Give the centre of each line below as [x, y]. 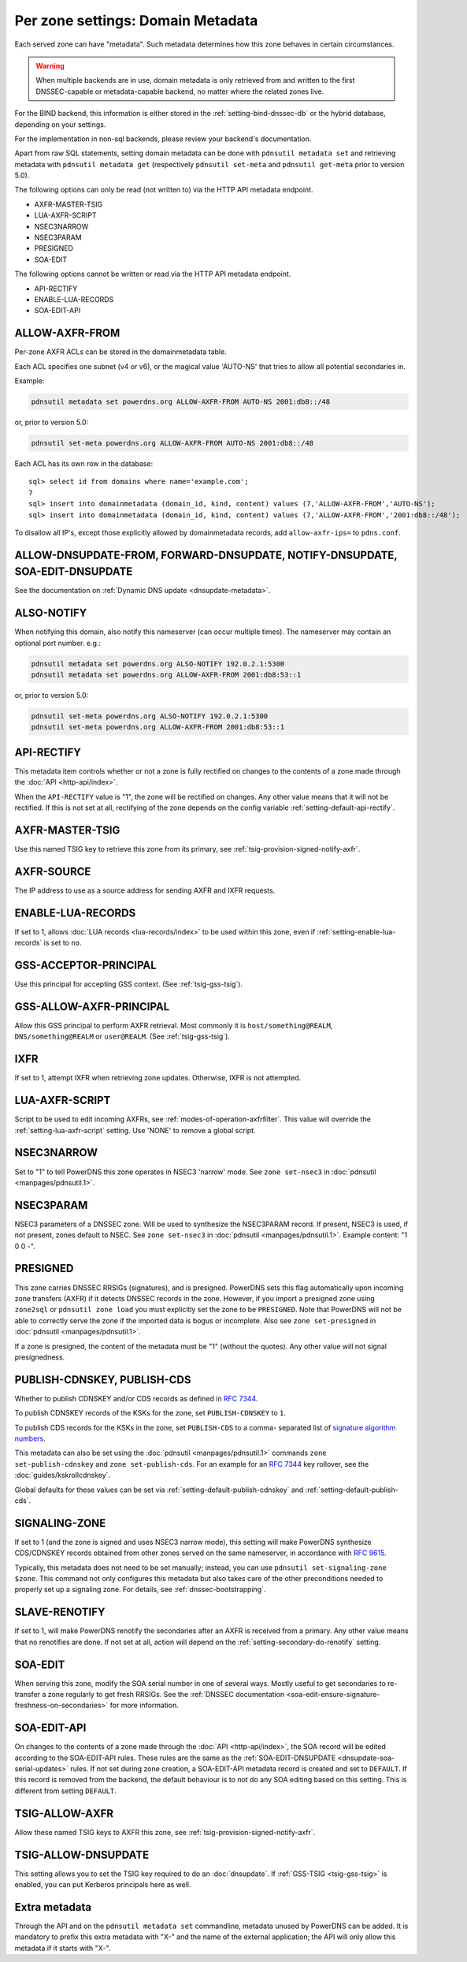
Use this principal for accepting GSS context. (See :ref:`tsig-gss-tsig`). [129, 984]
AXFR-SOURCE [53, 871]
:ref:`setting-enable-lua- [356, 931]
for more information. [144, 1705]
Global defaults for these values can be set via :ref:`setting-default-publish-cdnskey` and [159, 1490]
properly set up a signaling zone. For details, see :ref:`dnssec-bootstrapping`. [140, 1590]
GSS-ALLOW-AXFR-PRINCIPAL [92, 1007]
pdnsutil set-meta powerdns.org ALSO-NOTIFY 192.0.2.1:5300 [150, 716]
